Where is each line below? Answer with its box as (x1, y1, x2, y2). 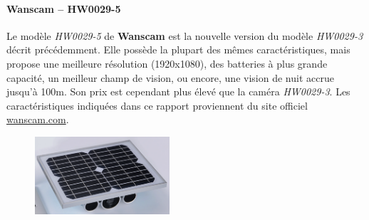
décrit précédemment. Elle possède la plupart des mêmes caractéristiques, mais (6, 42, 350, 57)
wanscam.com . (6, 112, 69, 127)
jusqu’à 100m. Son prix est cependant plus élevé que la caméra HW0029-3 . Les (6, 84, 350, 99)
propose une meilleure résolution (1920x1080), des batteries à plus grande (6, 56, 328, 70)
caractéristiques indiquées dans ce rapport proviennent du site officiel (6, 98, 308, 112)
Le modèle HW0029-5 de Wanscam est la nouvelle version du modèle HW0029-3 (6, 28, 363, 43)
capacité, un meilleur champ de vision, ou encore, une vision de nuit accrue (6, 70, 334, 85)
